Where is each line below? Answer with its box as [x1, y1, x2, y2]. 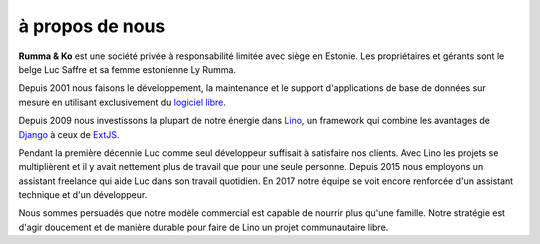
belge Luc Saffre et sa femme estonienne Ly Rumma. [18, 63, 237, 75]
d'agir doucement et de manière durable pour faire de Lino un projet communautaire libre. [18, 221, 389, 233]
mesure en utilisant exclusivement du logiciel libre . [18, 96, 227, 108]
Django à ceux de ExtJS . [18, 128, 120, 140]
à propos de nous [18, 15, 166, 37]
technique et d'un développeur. [18, 189, 148, 201]
